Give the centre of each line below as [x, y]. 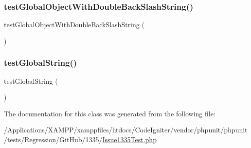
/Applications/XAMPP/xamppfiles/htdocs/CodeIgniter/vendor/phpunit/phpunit [126, 130]
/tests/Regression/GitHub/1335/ [53, 139]
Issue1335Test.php [129, 139]
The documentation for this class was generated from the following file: [110, 113]
